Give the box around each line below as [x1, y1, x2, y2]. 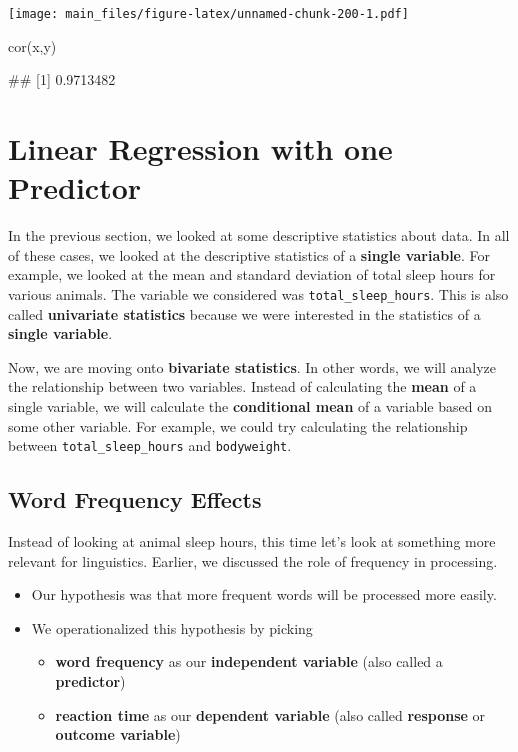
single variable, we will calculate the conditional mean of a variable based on [8, 395, 492, 416]
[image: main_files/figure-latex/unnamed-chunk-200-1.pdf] [8, 7, 409, 21]
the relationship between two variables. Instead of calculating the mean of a [8, 376, 477, 397]
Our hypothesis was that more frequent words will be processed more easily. [31, 584, 497, 605]
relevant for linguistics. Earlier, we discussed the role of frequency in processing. [8, 550, 498, 571]
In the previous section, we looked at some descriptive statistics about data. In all [8, 225, 510, 246]
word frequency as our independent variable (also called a [55, 651, 443, 672]
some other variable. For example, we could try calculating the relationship [8, 415, 468, 436]
